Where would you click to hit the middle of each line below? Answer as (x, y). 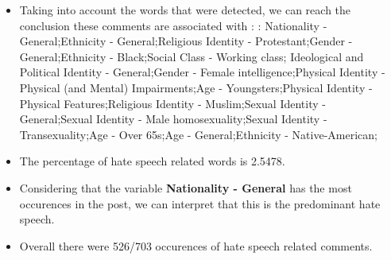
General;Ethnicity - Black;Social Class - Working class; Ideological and (192, 56)
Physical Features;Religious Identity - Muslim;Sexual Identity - (172, 103)
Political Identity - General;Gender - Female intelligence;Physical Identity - (202, 72)
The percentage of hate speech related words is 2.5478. (152, 161)
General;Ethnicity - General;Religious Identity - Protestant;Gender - (186, 41)
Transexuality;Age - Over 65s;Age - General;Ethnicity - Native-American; (198, 134)
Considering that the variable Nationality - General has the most (186, 187)
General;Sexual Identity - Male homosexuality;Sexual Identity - (173, 119)
